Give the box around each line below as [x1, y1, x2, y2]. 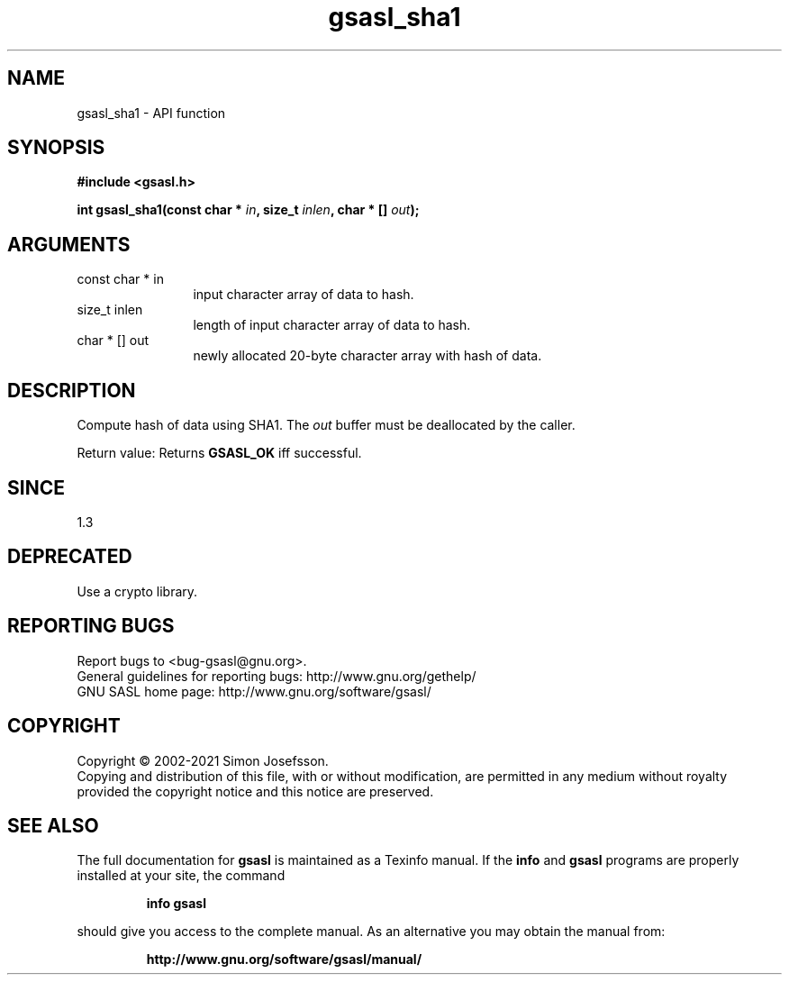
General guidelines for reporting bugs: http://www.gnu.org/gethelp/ [77, 668, 476, 684]
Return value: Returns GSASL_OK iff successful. [77, 445, 362, 461]
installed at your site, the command [77, 868, 286, 884]
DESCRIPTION [7, 378, 136, 402]
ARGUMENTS [7, 232, 131, 256]
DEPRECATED [7, 545, 132, 568]
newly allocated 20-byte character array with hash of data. [193, 348, 542, 364]
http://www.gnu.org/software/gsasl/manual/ [146, 951, 422, 968]
